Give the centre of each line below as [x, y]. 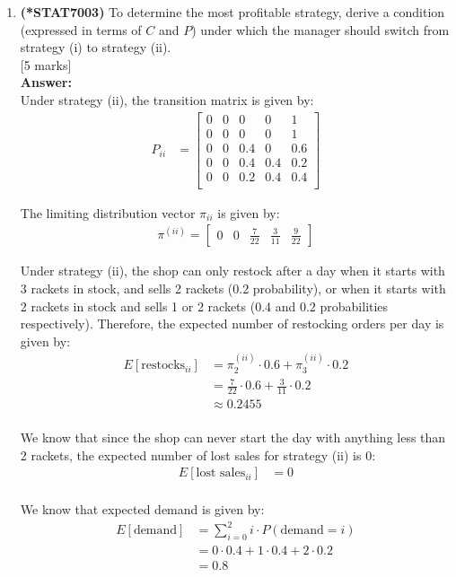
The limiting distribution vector [108, 212]
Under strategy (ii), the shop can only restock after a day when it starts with [232, 271]
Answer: [46, 82]
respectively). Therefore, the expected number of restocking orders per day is [232, 323]
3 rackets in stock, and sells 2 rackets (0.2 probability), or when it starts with [233, 288]
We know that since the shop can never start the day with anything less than [233, 437]
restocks [163, 366]
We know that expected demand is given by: [142, 509]
